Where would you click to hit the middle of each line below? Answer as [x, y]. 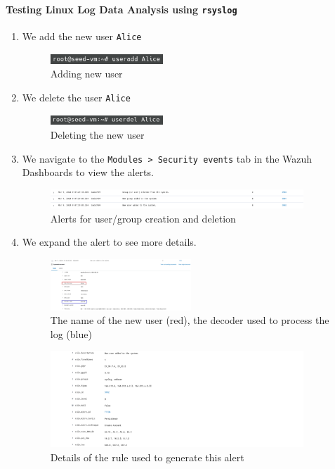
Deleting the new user [97, 134]
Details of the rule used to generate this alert [147, 457]
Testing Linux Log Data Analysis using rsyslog [121, 9]
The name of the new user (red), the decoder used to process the [190, 320]
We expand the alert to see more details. [109, 242]
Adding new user [86, 74]
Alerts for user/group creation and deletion [143, 218]
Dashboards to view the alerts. [88, 172]
